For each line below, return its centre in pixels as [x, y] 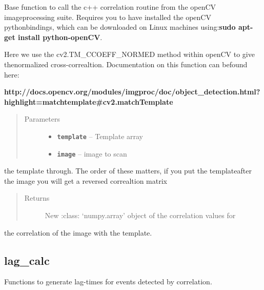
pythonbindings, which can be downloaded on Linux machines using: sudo [120, 27]
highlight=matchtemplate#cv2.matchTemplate [89, 101]
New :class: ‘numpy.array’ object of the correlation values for [140, 215]
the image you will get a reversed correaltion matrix [86, 180]
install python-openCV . [60, 37]
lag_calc [27, 260]
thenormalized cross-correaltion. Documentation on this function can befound [126, 64]
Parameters [42, 119]
